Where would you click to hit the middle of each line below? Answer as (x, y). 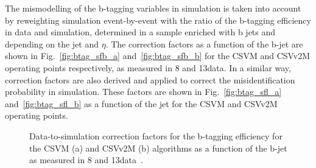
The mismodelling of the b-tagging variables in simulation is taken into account (153, 8)
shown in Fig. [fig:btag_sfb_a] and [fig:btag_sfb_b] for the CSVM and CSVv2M (158, 56)
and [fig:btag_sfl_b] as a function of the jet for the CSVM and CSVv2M (141, 103)
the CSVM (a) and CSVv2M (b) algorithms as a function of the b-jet (158, 148)
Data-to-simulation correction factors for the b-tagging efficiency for (156, 135)
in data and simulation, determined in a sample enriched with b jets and (140, 32)
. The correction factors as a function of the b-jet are (204, 44)
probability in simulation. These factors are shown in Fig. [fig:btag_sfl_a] (143, 92)
